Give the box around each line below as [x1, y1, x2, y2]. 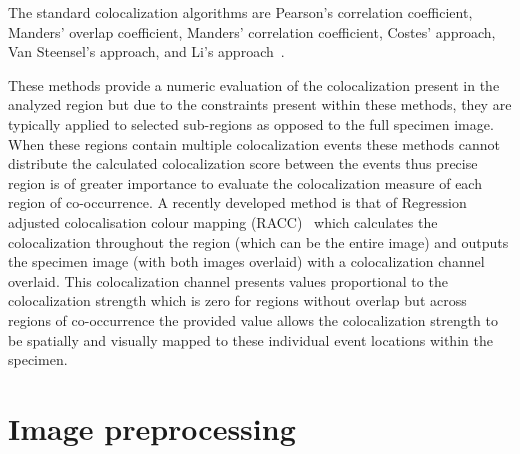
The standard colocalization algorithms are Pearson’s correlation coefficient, [8, 2, 473, 22]
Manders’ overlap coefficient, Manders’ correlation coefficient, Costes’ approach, [8, 21, 496, 42]
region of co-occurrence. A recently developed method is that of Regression [8, 192, 467, 213]
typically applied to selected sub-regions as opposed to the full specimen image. [8, 113, 494, 134]
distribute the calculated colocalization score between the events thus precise [8, 153, 478, 174]
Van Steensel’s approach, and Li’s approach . [8, 41, 285, 62]
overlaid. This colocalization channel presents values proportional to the [8, 270, 448, 291]
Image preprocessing [8, 407, 296, 448]
